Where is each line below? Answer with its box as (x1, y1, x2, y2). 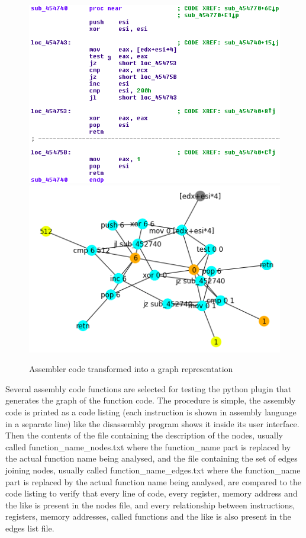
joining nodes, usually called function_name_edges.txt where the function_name (5, 463, 301, 476)
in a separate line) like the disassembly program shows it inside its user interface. (5, 417, 299, 430)
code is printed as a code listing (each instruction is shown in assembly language (5, 405, 297, 418)
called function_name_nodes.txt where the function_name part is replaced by (5, 440, 291, 453)
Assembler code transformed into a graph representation (29, 363, 233, 375)
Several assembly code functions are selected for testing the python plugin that (5, 382, 292, 395)
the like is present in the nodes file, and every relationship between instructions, (5, 498, 295, 511)
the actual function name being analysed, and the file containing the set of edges (5, 452, 298, 465)
